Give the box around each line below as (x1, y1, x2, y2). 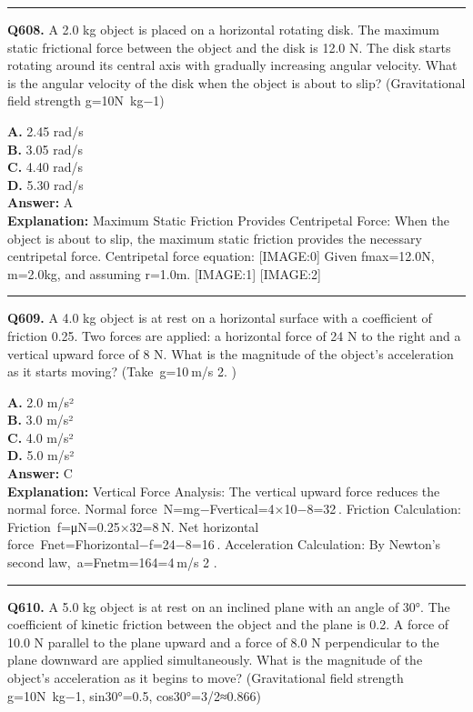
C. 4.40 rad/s (7, 157, 84, 176)
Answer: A (7, 193, 74, 212)
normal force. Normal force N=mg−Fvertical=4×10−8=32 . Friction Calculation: (7, 499, 461, 518)
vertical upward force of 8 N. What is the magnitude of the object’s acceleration (7, 344, 454, 363)
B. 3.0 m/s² (7, 410, 74, 429)
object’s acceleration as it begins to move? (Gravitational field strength (7, 668, 404, 687)
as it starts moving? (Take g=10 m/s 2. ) (7, 362, 236, 381)
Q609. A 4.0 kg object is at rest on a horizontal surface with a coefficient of (7, 308, 432, 327)
